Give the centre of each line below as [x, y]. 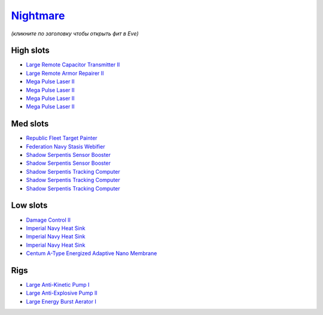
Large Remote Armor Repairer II [65, 73]
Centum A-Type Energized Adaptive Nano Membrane [92, 253]
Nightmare [38, 16]
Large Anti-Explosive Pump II [62, 293]
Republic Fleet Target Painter [62, 138]
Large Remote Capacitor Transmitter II [73, 65]
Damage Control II [48, 220]
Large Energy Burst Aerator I [61, 301]
